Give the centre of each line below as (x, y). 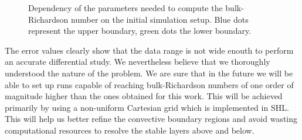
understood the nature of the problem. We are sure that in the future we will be (149, 73)
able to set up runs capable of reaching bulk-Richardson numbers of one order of (149, 84)
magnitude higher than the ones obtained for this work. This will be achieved (144, 96)
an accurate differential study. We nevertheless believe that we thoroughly (138, 62)
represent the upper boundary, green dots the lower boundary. (140, 31)
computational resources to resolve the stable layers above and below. (130, 130)
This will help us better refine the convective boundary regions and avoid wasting (151, 119)
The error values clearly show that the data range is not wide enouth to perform (149, 50)
